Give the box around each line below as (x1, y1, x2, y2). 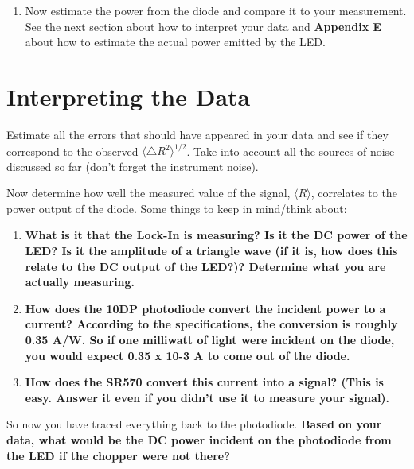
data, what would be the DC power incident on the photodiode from (6, 431, 392, 448)
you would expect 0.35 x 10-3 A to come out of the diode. (25, 347, 350, 363)
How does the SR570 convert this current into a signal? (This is (25, 374, 384, 390)
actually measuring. (25, 273, 135, 290)
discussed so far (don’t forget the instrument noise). (6, 157, 259, 174)
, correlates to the (310, 184, 397, 201)
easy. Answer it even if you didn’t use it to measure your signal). (25, 389, 390, 405)
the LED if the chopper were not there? (6, 447, 230, 463)
